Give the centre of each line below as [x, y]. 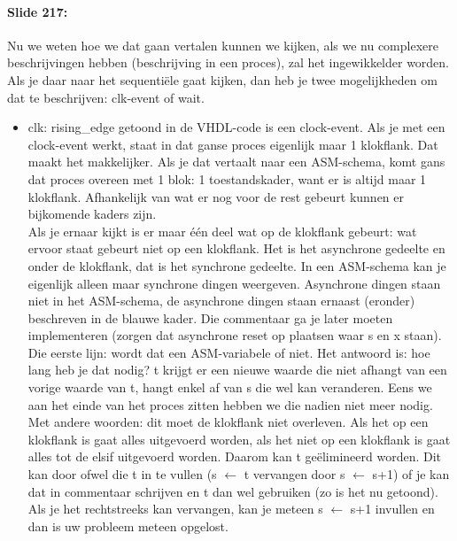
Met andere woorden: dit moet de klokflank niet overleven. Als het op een [228, 422]
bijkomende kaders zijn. [92, 214]
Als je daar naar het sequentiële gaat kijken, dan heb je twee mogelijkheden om [222, 79]
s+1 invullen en [392, 509]
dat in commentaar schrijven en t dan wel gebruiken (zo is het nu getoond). [233, 491]
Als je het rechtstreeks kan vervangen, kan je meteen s [175, 509]
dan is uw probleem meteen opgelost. [128, 526]
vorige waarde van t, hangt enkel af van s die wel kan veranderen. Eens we [230, 387]
